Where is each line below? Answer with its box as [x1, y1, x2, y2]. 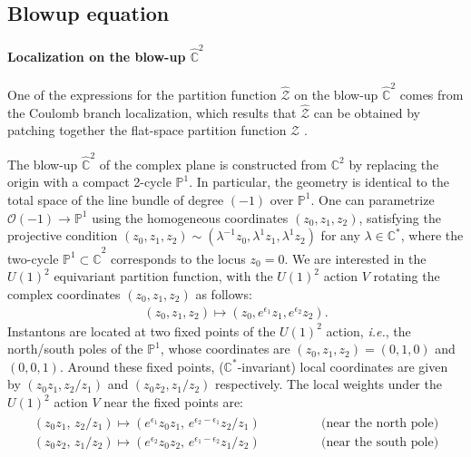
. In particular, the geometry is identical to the [189, 172, 449, 191]
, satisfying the [358, 208, 441, 227]
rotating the [373, 267, 440, 286]
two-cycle [7, 248, 59, 267]
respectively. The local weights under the [215, 374, 442, 394]
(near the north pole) [320, 416, 439, 430]
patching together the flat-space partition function [7, 121, 287, 140]
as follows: [195, 285, 252, 304]
